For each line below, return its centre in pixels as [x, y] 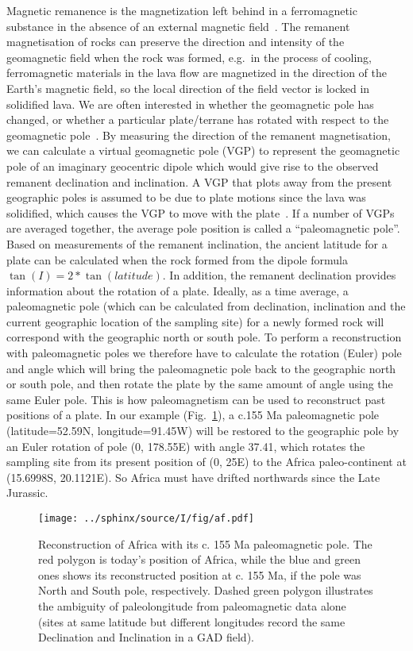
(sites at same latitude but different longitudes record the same [192, 621]
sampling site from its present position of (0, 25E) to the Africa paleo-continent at [206, 462]
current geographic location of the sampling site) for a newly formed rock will [195, 321]
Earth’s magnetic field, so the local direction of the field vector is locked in [188, 88]
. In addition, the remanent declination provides [279, 275]
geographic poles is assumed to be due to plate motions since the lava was [186, 197]
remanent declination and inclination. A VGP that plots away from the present [199, 181]
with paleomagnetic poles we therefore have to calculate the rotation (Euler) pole [204, 353]
